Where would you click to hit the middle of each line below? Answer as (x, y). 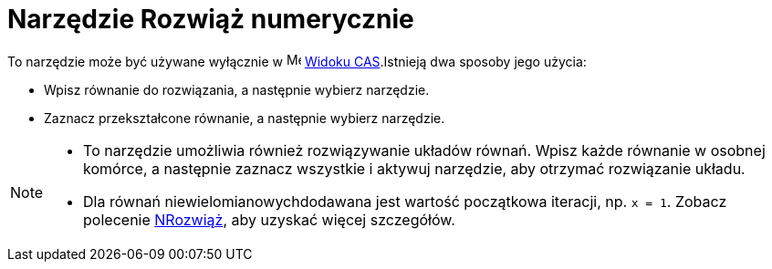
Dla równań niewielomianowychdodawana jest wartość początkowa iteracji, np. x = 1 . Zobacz (405, 201)
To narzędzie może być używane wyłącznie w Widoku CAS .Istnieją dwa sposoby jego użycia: (297, 61)
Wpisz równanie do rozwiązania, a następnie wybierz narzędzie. (237, 89)
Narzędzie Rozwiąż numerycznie (211, 19)
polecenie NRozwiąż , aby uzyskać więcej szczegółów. (269, 219)
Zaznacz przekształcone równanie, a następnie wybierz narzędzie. (245, 118)
